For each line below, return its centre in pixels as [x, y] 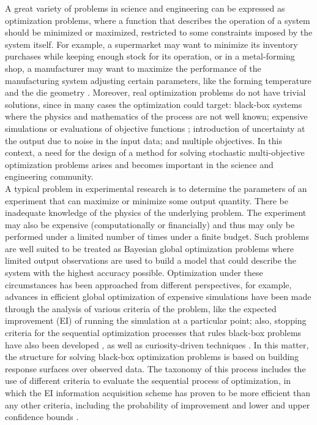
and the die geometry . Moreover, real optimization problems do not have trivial [155, 92]
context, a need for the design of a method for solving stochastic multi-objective [155, 152]
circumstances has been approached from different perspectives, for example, [148, 284]
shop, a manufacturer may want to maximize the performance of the [133, 68]
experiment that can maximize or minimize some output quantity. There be [147, 200]
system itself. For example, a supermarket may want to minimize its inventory [151, 44]
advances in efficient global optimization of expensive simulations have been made [158, 297]
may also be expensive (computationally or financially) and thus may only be [150, 224]
